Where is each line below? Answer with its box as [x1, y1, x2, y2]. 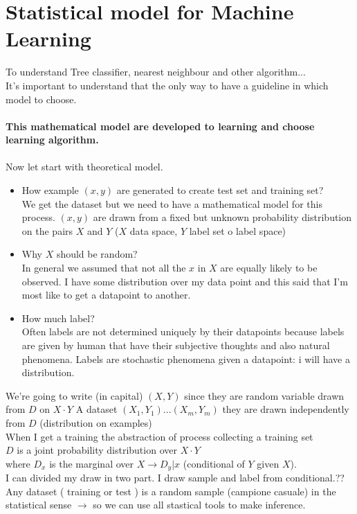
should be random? [56, 247, 138, 261]
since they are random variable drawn [184, 388, 345, 402]
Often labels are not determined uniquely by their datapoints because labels [21, 324, 345, 339]
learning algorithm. [6, 132, 99, 147]
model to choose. [6, 91, 77, 106]
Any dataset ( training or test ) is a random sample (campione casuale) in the [6, 484, 336, 498]
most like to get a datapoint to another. [21, 287, 191, 302]
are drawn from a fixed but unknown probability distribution [93, 210, 352, 224]
